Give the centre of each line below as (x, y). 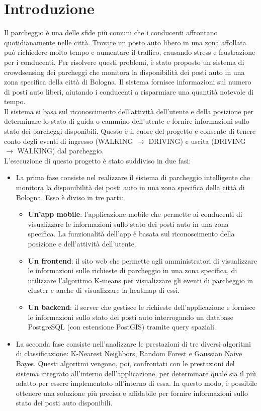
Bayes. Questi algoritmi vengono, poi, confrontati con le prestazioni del (125, 363)
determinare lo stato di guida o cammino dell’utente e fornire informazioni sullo (127, 121)
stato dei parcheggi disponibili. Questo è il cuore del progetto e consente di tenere (130, 131)
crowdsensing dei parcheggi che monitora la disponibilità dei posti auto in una (124, 72)
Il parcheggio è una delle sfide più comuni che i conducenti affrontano (111, 32)
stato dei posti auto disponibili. (64, 403)
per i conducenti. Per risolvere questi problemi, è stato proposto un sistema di (124, 62)
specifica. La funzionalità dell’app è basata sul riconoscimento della (131, 234)
